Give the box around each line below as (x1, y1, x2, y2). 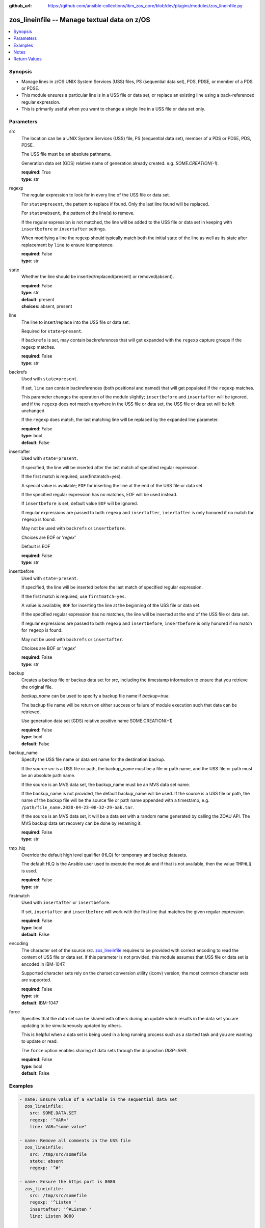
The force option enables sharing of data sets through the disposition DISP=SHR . (21, 1047, 188, 1053)
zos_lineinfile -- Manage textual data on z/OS (9, 15, 151, 24)
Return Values (13, 56, 42, 62)
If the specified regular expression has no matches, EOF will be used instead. (21, 491, 178, 497)
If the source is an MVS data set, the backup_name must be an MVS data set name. (21, 781, 190, 787)
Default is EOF (21, 543, 51, 550)
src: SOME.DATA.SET (29, 1110, 77, 1116)
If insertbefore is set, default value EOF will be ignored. (21, 501, 138, 506)
